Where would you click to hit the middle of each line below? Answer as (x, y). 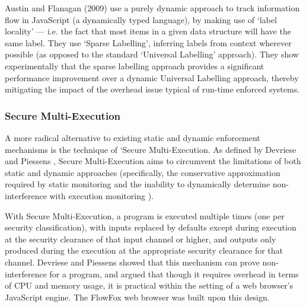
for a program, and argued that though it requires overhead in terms (174, 274)
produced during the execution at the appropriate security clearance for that (144, 250)
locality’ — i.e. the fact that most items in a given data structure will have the (148, 31)
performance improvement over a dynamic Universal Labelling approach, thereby (152, 77)
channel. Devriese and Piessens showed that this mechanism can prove (132, 262)
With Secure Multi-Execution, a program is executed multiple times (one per (145, 215)
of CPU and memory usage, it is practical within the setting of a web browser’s (149, 285)
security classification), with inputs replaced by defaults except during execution (151, 227)
